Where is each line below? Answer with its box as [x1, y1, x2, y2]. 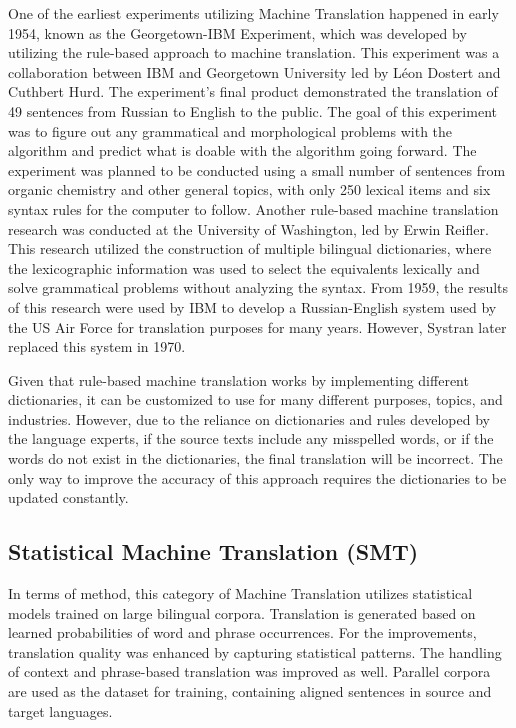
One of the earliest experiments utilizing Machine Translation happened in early [8, 3, 499, 23]
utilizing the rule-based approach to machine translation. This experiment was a [8, 42, 500, 63]
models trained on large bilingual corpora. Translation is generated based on [8, 602, 476, 623]
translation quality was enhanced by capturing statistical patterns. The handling [8, 641, 502, 662]
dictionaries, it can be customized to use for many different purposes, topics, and [8, 389, 503, 410]
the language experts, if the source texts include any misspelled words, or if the [8, 428, 494, 449]
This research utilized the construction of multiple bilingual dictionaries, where [8, 238, 492, 259]
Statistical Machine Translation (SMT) [8, 536, 419, 567]
